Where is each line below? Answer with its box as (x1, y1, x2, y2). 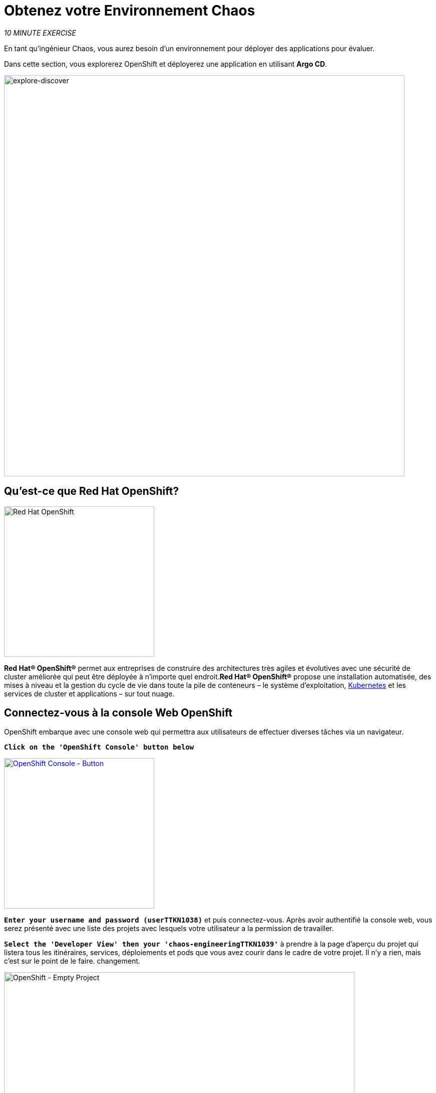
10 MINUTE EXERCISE (4, 28, 77, 37)
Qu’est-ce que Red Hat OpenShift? (4, 485, 179, 498)
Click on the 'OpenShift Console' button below (4, 743, 194, 752)
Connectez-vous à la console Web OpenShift (4, 706, 233, 719)
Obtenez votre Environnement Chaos (4, 2, 255, 19)
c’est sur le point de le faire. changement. (4, 957, 141, 966)
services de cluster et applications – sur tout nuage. (4, 689, 175, 698)
